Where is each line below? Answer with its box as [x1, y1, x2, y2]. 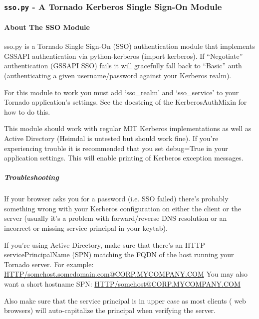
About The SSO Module [4, 22, 90, 32]
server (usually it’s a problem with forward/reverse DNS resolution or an [4, 213, 227, 223]
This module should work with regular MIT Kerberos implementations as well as [4, 123, 252, 134]
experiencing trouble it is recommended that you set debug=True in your [4, 143, 228, 153]
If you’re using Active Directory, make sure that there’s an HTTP [4, 239, 205, 250]
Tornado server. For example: [4, 259, 94, 269]
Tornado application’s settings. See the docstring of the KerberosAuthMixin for [4, 97, 247, 107]
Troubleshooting [4, 172, 59, 182]
